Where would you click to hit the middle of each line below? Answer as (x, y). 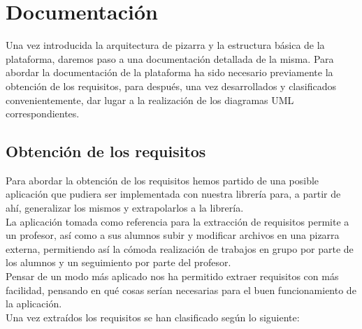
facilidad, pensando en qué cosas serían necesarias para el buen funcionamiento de (181, 290)
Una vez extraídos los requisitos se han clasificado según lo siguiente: (153, 317)
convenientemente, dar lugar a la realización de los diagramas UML (150, 100)
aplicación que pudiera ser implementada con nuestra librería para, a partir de (173, 194)
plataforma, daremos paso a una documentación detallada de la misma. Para (170, 58)
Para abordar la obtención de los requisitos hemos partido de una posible (162, 180)
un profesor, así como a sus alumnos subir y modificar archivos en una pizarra (173, 235)
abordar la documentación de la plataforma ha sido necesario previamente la (169, 72)
